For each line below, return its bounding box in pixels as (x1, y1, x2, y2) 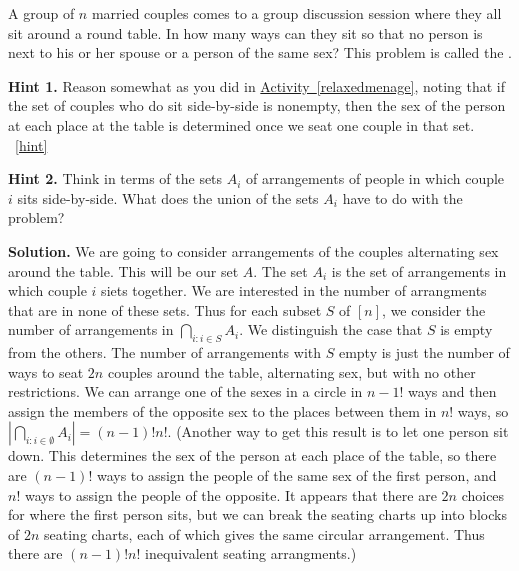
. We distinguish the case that (239, 319, 423, 340)
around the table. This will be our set (8, 260, 239, 281)
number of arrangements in (8, 319, 174, 340)
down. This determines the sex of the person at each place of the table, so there (8, 445, 497, 466)
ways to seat (8, 361, 84, 382)
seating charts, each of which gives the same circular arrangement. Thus (44, 523, 485, 544)
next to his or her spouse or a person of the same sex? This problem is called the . (8, 42, 512, 63)
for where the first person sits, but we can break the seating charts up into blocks (8, 504, 507, 525)
